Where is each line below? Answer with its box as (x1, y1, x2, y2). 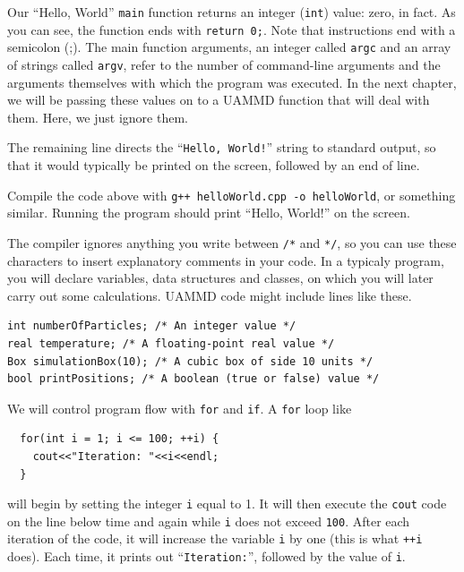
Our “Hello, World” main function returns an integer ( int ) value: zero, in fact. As (7, 3, 456, 21)
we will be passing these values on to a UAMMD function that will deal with (7, 90, 430, 109)
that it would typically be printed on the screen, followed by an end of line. (7, 156, 420, 175)
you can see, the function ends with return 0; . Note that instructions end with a (7, 20, 456, 38)
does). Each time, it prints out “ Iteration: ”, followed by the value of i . (7, 547, 406, 566)
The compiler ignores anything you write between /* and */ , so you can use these (7, 233, 457, 252)
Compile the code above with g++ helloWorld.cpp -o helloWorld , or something (7, 185, 456, 204)
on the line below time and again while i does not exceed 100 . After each (7, 511, 410, 530)
